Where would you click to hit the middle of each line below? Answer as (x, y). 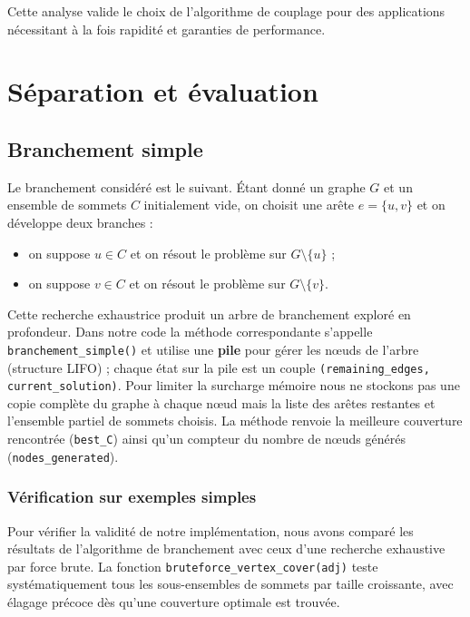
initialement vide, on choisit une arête (249, 205)
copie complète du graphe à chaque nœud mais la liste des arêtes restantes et (221, 402)
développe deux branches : (80, 222)
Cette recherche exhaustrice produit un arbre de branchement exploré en (209, 313)
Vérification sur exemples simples (132, 497)
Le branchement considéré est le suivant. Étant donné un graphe (186, 186)
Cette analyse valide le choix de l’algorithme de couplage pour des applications (226, 11)
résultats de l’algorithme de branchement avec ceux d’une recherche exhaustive (226, 548)
